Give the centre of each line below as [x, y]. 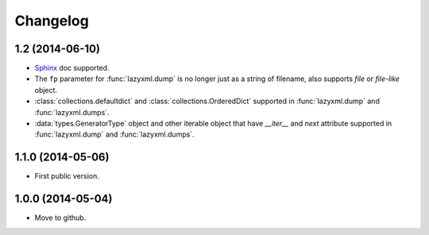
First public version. [67, 176]
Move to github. [60, 218]
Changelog [52, 21]
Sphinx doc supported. [72, 68]
